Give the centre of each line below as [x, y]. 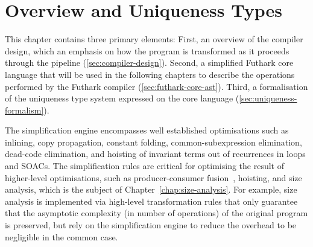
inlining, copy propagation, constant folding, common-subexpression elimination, [153, 142]
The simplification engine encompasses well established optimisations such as [147, 130]
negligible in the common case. [62, 236]
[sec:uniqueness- [268, 98]
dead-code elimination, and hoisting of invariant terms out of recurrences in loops [155, 154]
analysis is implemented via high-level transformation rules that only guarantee [151, 201]
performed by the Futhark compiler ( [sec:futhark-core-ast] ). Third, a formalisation [156, 86]
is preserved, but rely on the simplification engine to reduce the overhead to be [151, 225]
